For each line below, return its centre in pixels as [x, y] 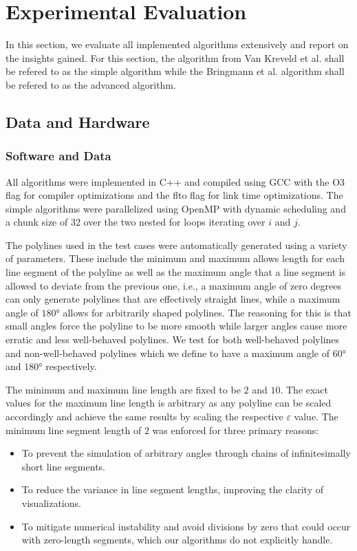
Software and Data [58, 156]
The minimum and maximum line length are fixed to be [123, 389]
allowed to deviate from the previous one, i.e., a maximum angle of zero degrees [173, 285]
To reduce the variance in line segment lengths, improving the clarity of [172, 489]
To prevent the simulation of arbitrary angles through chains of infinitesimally [186, 453]
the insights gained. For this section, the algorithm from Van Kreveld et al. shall [175, 57]
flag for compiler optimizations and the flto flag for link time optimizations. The [174, 195]
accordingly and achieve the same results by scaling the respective [144, 416]
